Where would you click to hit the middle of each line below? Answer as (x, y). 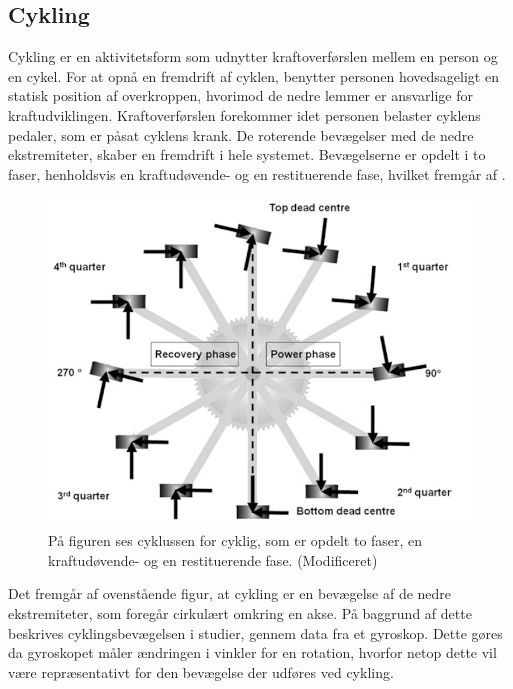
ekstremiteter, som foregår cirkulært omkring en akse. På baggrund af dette (240, 612)
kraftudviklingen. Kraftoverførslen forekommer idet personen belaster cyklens (244, 114)
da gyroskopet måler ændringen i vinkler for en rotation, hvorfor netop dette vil (252, 652)
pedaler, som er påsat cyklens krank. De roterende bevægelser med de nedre (241, 134)
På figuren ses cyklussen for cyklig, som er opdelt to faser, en (235, 540)
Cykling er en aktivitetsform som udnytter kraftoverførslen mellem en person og (253, 56)
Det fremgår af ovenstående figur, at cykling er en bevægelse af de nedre (230, 593)
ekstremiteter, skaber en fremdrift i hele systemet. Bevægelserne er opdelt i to (247, 154)
